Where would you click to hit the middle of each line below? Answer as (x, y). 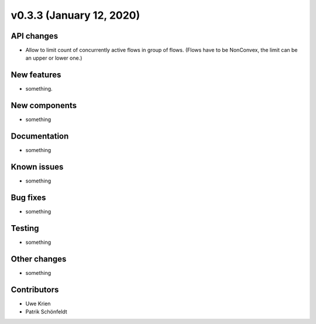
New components (44, 106)
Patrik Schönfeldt (46, 312)
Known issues (37, 167)
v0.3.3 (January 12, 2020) (75, 15)
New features (36, 75)
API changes (35, 36)
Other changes (39, 259)
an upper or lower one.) (54, 58)
